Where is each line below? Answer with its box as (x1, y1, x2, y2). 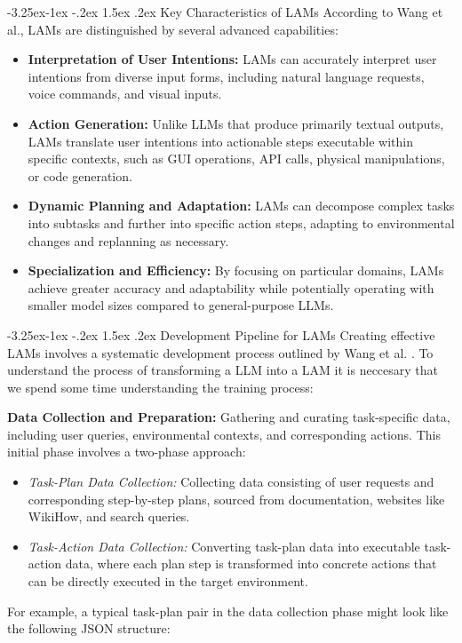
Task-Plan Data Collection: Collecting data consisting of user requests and (28, 472, 434, 491)
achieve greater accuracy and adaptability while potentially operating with (28, 278, 434, 297)
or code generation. (28, 166, 132, 185)
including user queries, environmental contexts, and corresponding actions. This (7, 425, 441, 443)
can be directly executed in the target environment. (28, 572, 308, 591)
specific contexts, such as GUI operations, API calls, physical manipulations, (28, 149, 445, 168)
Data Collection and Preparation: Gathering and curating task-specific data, (7, 408, 450, 426)
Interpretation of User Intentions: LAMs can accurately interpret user (28, 50, 437, 68)
